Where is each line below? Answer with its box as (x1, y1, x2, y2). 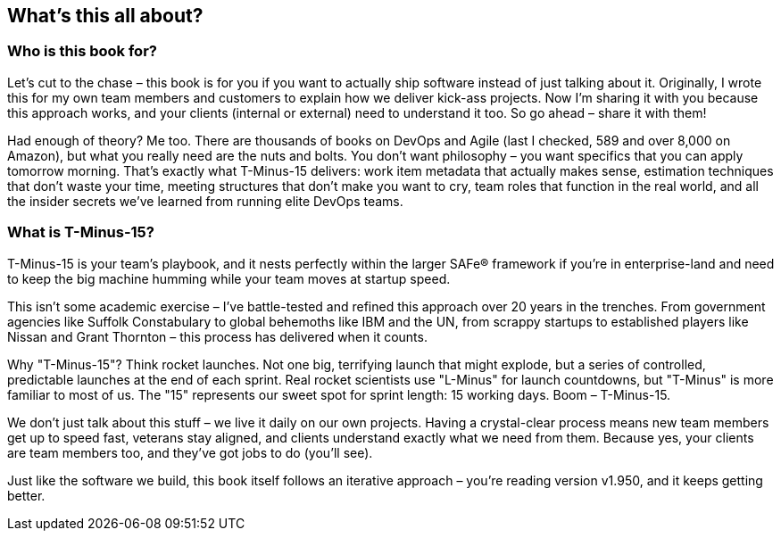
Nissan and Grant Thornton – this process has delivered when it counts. (7, 328, 428, 344)
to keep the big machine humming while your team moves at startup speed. (7, 270, 451, 286)
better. (7, 487, 46, 503)
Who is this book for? (7, 42, 157, 61)
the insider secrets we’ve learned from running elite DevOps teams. (7, 193, 403, 209)
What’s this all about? (7, 4, 204, 27)
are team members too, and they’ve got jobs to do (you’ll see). (7, 444, 373, 460)
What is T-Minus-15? (7, 223, 154, 242)
